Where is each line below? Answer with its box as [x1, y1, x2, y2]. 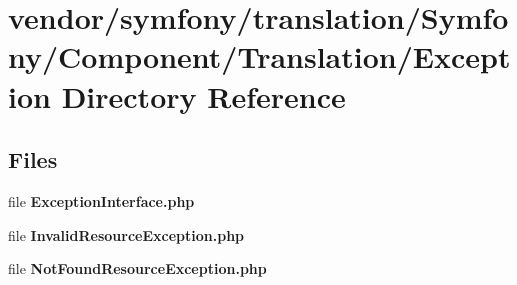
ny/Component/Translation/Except [8, 36, 511, 77]
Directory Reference [61, 75, 346, 116]
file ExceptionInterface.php [8, 190, 195, 211]
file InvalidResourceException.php [8, 224, 245, 245]
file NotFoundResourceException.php [8, 258, 267, 279]
